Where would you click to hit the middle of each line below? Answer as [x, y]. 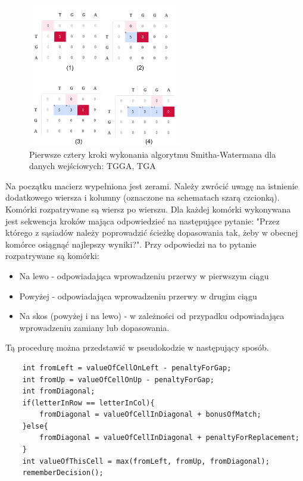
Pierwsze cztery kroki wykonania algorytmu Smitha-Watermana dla [153, 154]
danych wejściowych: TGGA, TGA [93, 166]
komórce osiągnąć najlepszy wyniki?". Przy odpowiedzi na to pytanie [131, 244]
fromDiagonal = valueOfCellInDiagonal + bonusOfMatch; [150, 415]
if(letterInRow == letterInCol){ [88, 403]
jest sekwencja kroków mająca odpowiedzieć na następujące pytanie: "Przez [143, 221]
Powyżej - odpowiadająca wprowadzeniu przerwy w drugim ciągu [138, 296]
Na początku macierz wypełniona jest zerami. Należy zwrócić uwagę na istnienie [152, 185]
